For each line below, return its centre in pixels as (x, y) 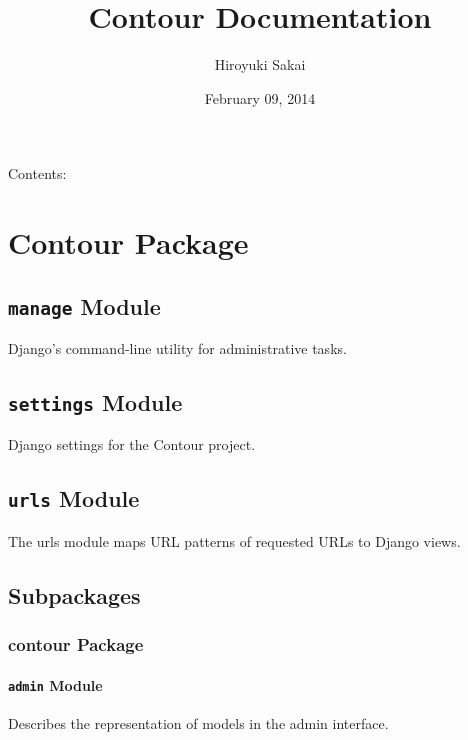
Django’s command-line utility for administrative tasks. (177, 348)
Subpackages (74, 594)
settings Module (95, 402)
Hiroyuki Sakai (260, 64)
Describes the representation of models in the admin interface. (198, 722)
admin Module (55, 684)
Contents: (37, 173)
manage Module (84, 305)
